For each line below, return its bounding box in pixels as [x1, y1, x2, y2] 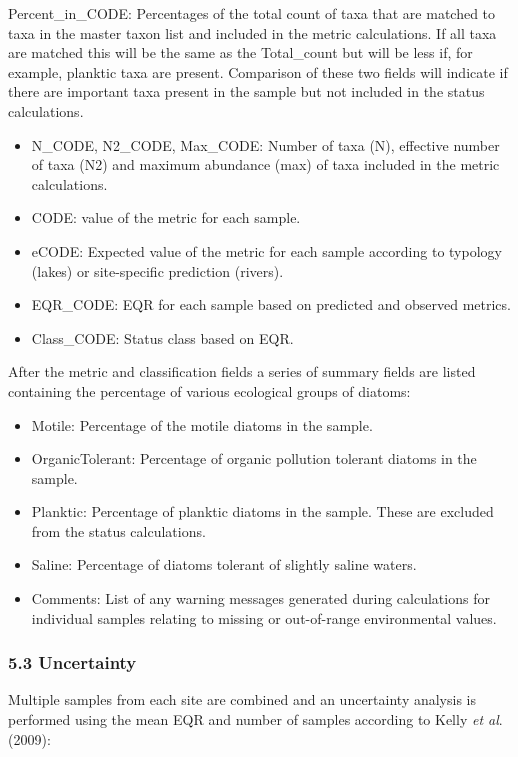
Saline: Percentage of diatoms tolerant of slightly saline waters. [31, 554, 417, 575]
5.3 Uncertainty [8, 650, 137, 675]
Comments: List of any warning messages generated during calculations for [31, 588, 490, 609]
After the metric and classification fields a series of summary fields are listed [8, 361, 476, 382]
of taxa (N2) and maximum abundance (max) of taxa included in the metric [31, 154, 500, 175]
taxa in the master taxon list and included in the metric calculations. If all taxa [8, 22, 497, 43]
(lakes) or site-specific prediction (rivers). [31, 260, 284, 281]
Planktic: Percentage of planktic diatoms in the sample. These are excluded [31, 501, 494, 522]
